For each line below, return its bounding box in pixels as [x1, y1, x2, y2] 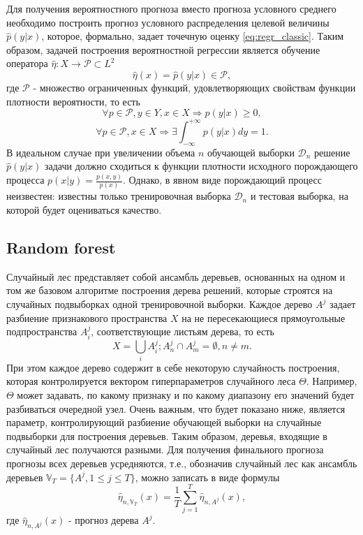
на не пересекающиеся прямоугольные [181, 310, 346, 325]
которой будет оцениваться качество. [6, 203, 162, 217]
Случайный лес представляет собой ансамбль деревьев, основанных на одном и [6, 269, 346, 284]
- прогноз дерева [68, 513, 139, 527]
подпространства [6, 324, 77, 339]
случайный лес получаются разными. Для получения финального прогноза [6, 442, 324, 457]
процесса [6, 173, 45, 187]
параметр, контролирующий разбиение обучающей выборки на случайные [6, 415, 322, 430]
